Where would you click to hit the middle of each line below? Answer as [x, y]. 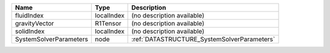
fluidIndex [29, 15]
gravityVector [35, 23]
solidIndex [30, 31]
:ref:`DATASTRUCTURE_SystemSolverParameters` [203, 39]
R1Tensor [108, 23]
